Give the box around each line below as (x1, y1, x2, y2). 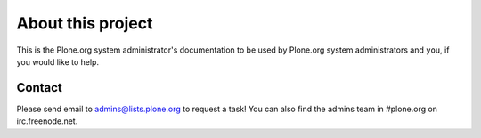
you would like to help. (16, 56, 100, 67)
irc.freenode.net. (16, 116, 78, 126)
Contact (16, 80, 62, 95)
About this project (16, 13, 153, 33)
